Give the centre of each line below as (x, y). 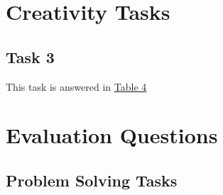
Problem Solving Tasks (92, 180)
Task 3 (30, 56)
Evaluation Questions (112, 135)
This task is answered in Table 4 (76, 86)
